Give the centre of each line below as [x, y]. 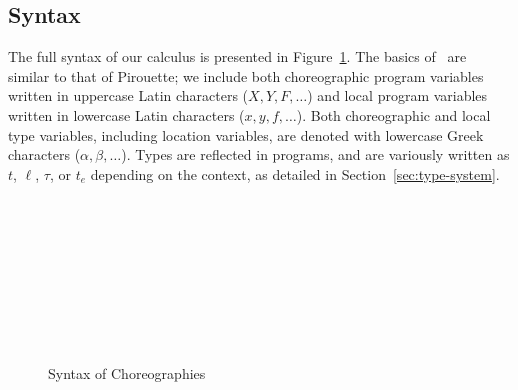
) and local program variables [397, 95]
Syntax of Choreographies [127, 372]
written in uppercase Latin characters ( [128, 95]
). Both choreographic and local [393, 114]
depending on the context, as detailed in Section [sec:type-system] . [295, 173]
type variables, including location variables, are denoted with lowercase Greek [246, 134]
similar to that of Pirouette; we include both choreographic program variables [246, 75]
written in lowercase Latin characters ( [126, 114]
